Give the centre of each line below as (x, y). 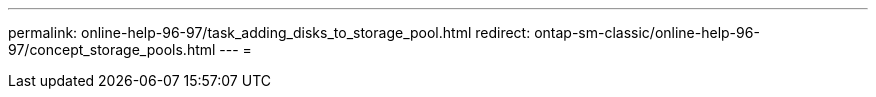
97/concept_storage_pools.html (112, 49)
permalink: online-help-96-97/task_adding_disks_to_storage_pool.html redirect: (269, 32)
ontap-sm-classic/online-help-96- (647, 32)
